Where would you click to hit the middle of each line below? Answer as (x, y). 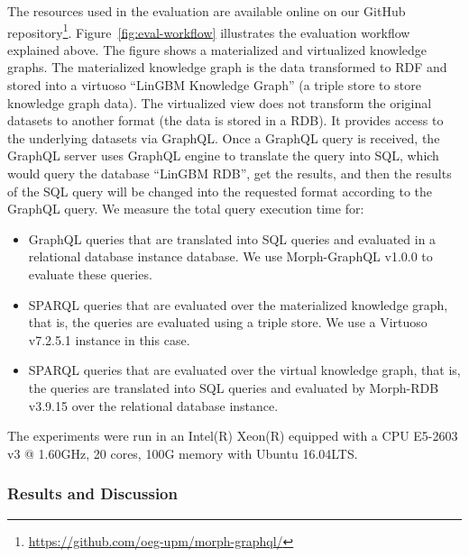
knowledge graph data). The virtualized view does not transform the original (220, 102)
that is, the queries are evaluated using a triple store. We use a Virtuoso (228, 322)
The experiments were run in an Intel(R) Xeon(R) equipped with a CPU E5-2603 (233, 436)
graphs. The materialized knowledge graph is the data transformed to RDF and (227, 67)
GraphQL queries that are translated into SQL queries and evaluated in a (232, 238)
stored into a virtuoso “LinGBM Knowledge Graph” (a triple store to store (214, 85)
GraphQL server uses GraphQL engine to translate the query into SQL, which (223, 155)
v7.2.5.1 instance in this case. (109, 339)
